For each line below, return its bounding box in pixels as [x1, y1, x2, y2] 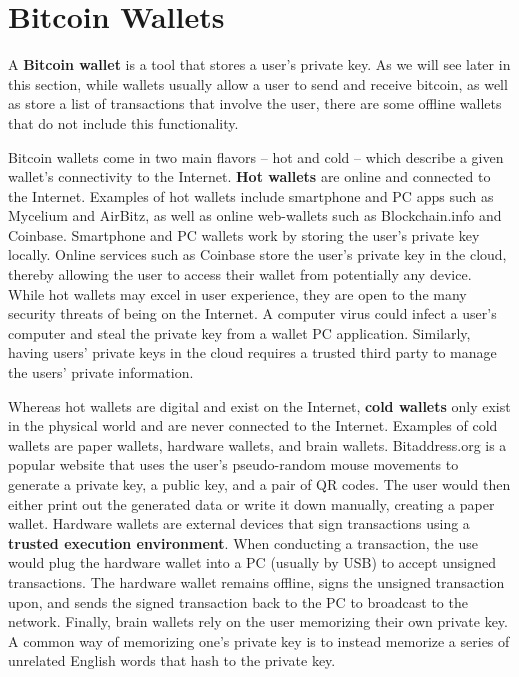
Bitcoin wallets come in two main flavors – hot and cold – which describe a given [8, 146, 504, 167]
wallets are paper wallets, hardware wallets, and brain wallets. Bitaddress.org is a [8, 434, 507, 455]
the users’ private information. [8, 362, 194, 383]
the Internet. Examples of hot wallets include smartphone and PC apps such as [8, 185, 494, 206]
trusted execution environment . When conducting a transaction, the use [8, 532, 478, 553]
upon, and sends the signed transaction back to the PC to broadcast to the [8, 591, 468, 612]
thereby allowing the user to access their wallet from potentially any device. [8, 264, 472, 285]
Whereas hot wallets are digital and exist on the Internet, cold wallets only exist [8, 395, 511, 416]
